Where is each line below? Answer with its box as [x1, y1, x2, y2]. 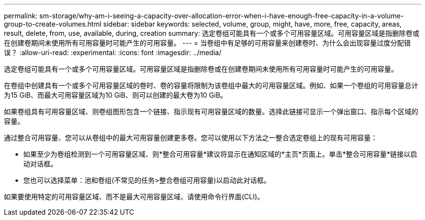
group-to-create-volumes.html [4, 20, 101, 28]
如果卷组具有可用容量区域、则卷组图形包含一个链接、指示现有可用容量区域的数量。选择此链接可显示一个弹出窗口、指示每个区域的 [4, 107, 418, 116]
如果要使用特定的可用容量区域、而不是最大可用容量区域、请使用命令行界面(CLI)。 [4, 192, 264, 201]
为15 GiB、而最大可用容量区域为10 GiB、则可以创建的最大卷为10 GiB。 [4, 91, 227, 99]
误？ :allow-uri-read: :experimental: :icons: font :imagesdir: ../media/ [4, 48, 222, 57]
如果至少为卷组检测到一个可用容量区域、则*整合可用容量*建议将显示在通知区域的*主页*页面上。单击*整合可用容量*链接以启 [23, 150, 418, 158]
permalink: [4, 12, 38, 20]
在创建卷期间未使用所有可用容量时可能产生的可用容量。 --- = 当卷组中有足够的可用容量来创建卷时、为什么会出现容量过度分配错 [4, 39, 411, 47]
